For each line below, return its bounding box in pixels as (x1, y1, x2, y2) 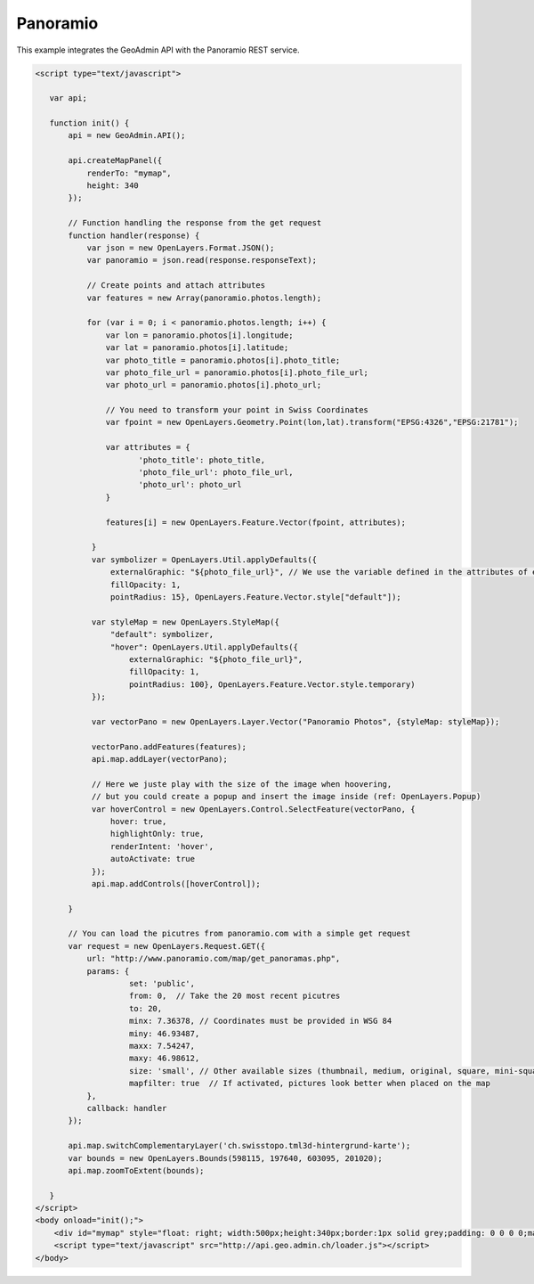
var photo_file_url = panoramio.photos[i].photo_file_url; (105, 367, 369, 378)
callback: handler (86, 1103, 167, 1113)
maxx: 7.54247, (129, 1041, 196, 1051)
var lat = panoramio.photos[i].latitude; (105, 343, 289, 353)
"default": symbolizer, (109, 629, 214, 640)
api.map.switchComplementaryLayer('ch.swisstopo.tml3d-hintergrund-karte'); (68, 1141, 411, 1151)
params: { (86, 966, 130, 976)
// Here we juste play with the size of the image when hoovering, (91, 779, 392, 789)
